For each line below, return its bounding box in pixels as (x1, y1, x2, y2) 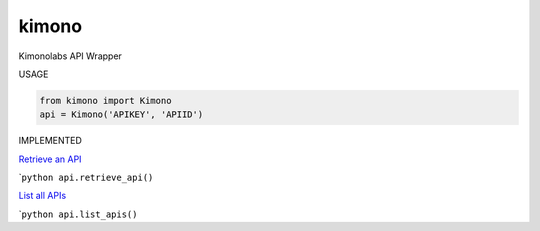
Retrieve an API (18, 153, 82, 165)
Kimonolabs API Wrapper (18, 50, 122, 62)
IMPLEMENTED (18, 135, 82, 147)
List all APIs (18, 190, 67, 202)
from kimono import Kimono (39, 95, 172, 106)
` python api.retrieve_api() (18, 171, 154, 184)
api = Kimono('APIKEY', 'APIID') (39, 109, 204, 120)
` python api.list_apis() (18, 208, 138, 220)
